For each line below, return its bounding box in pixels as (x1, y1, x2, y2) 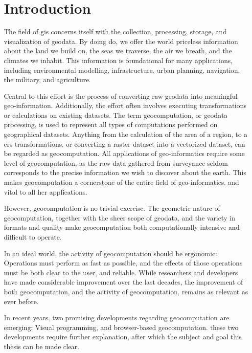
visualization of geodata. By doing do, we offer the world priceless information (4, 36, 238, 46)
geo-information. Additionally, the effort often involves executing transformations (4, 100, 247, 110)
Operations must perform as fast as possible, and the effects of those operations (4, 258, 243, 268)
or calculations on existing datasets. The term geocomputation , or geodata (4, 110, 228, 120)
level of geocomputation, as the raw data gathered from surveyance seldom (4, 157, 228, 168)
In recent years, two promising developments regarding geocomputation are (4, 312, 229, 323)
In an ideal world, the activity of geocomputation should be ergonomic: (4, 248, 217, 258)
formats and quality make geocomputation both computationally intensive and (4, 222, 240, 232)
